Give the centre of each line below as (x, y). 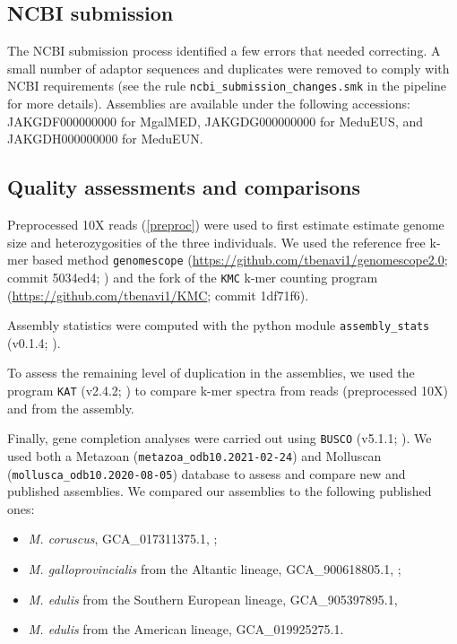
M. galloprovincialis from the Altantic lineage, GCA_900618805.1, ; (215, 568)
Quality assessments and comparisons (184, 187)
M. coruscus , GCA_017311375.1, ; (123, 539)
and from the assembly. (71, 408)
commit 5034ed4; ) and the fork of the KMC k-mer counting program (193, 277)
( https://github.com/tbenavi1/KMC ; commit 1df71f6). (158, 295)
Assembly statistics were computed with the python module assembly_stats (219, 325)
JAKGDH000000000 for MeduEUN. (105, 139)
